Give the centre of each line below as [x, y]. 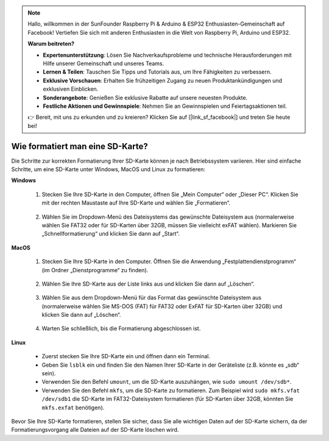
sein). [49, 373]
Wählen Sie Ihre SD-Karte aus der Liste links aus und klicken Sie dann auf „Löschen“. [148, 284]
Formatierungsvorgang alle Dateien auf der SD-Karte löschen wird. [95, 430]
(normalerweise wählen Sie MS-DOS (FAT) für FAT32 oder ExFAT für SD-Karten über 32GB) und [162, 306]
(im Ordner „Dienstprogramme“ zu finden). [95, 270]
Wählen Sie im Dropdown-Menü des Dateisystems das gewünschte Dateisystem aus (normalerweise [168, 217]
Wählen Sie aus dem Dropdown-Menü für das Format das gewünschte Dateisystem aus [152, 298]
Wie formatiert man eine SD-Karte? [80, 146]
